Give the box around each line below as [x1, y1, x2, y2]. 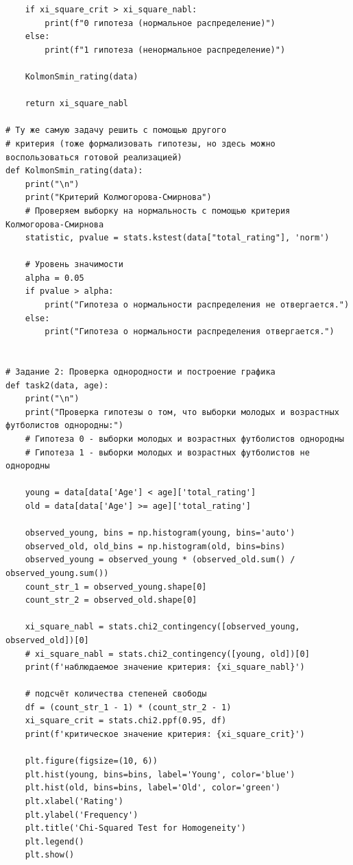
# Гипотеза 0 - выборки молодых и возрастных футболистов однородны [25, 434, 344, 444]
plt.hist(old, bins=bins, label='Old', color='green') [25, 783, 280, 793]
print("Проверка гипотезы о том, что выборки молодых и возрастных [25, 407, 339, 417]
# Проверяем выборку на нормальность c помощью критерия [25, 205, 291, 216]
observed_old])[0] [5, 635, 89, 645]
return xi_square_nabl [25, 99, 128, 109]
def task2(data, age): [5, 380, 109, 390]
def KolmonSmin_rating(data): [5, 166, 143, 176]
